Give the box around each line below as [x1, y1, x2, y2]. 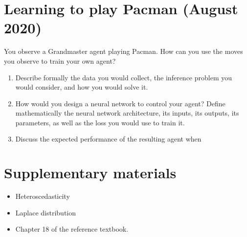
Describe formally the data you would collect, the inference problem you [15, 72, 232, 82]
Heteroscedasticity [15, 191, 70, 201]
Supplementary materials [4, 163, 177, 183]
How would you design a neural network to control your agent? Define [15, 98, 225, 108]
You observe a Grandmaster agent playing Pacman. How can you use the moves [4, 46, 243, 56]
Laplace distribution [15, 207, 76, 217]
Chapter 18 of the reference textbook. [15, 224, 129, 234]
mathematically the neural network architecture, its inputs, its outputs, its [15, 108, 239, 118]
